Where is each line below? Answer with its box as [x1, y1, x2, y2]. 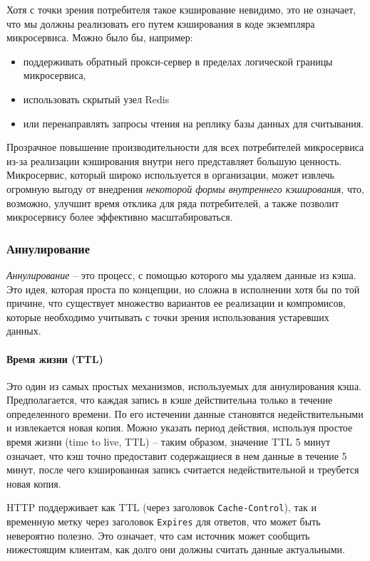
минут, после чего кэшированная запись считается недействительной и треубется [6, 462, 359, 477]
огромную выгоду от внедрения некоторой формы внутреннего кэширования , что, [6, 181, 364, 196]
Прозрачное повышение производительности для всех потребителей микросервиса [6, 140, 364, 154]
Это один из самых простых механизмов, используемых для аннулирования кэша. [6, 378, 362, 393]
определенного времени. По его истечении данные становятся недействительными [6, 406, 364, 421]
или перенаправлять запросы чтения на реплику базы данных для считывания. [23, 115, 364, 130]
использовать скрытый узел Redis [23, 91, 170, 106]
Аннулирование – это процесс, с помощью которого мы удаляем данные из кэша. [6, 267, 356, 282]
